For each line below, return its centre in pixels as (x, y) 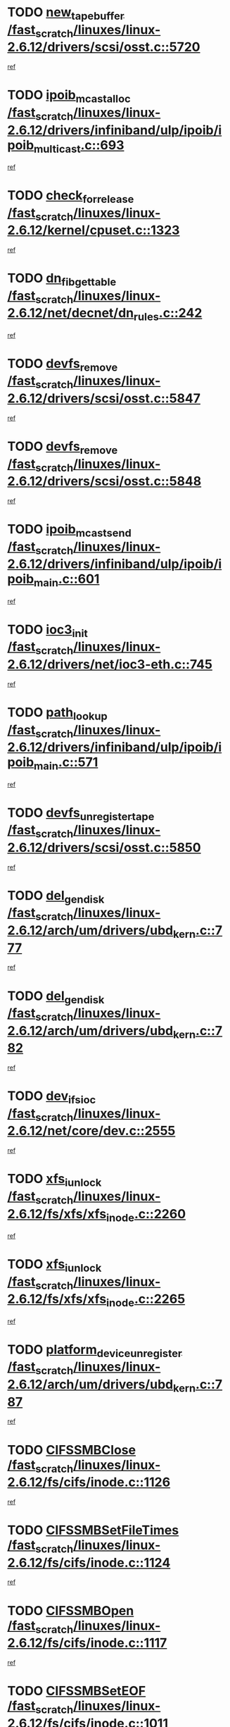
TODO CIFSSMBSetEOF (77, 1691)
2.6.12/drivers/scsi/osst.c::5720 (104, 47)
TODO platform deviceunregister (95, 1351)
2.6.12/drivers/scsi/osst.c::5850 (104, 847)
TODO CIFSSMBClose (71, 1450)
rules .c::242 (168, 314)
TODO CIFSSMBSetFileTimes (93, 1530)
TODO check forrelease (71, 197)
